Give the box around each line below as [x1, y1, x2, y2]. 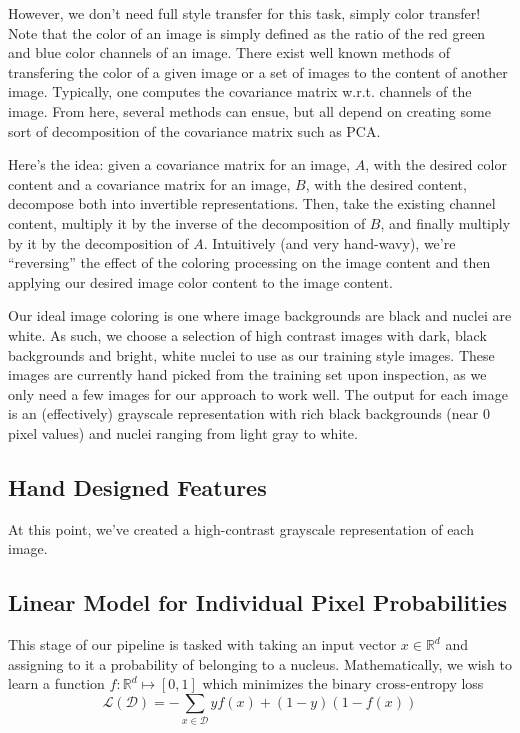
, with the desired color [365, 154, 507, 175]
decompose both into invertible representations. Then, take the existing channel [8, 193, 496, 214]
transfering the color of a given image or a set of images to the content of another [8, 61, 508, 82]
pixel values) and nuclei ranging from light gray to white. [8, 422, 358, 443]
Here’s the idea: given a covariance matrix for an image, [8, 154, 351, 175]
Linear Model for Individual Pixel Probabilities [8, 587, 507, 618]
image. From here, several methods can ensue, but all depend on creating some [8, 100, 491, 121]
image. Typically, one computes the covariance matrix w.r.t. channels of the [8, 81, 472, 102]
